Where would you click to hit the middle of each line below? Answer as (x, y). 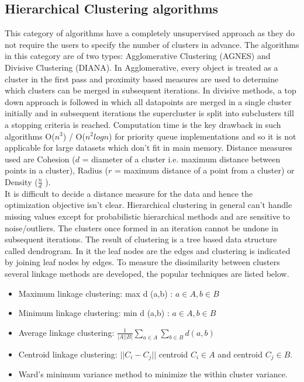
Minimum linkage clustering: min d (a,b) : (94, 313)
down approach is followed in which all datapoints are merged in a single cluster (148, 101)
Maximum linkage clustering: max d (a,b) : (96, 293)
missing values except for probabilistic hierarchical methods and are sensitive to (147, 216)
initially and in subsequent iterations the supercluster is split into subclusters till (149, 113)
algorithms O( (30, 136)
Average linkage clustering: (66, 332)
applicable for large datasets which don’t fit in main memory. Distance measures (148, 147)
